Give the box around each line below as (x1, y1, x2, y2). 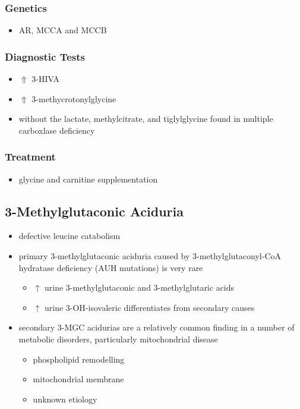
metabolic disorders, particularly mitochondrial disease (18, 332, 218, 345)
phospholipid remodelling (33, 353, 125, 365)
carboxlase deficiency (18, 124, 95, 136)
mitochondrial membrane (33, 373, 124, 385)
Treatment (5, 149, 56, 164)
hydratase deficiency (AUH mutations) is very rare (18, 261, 203, 273)
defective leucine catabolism (18, 229, 121, 242)
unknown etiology (33, 392, 97, 405)
